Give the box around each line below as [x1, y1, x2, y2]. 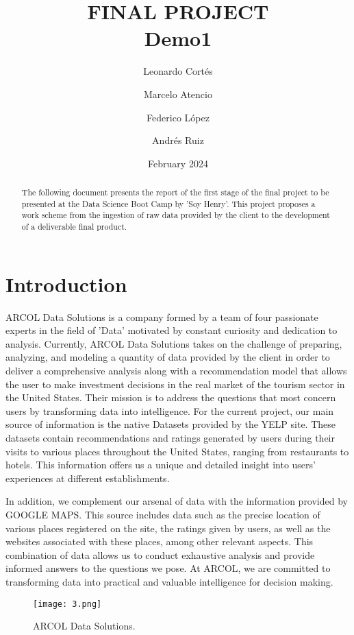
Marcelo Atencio [144, 86, 212, 101]
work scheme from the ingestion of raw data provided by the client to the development [21, 209, 330, 221]
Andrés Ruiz [152, 133, 204, 147]
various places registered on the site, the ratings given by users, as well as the [5, 520, 331, 535]
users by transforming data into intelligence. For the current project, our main [5, 403, 334, 418]
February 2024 [148, 156, 208, 170]
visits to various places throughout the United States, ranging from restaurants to [5, 444, 349, 458]
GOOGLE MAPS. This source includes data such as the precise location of [5, 507, 320, 521]
